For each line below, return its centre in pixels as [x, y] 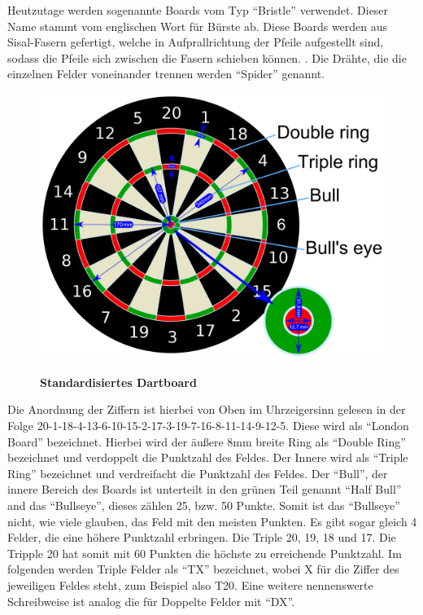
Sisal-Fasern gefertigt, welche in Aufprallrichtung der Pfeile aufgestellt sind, [196, 42]
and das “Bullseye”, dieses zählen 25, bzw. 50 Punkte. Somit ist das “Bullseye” [204, 505]
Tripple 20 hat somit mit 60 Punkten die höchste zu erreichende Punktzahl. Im [205, 553]
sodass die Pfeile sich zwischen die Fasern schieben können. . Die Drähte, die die [207, 57]
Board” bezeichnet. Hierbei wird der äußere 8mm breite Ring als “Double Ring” [207, 441]
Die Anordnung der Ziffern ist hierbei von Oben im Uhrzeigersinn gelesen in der [207, 409]
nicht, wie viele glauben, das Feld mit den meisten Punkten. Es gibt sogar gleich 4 [212, 521]
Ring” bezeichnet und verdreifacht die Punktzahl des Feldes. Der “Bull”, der [198, 473]
